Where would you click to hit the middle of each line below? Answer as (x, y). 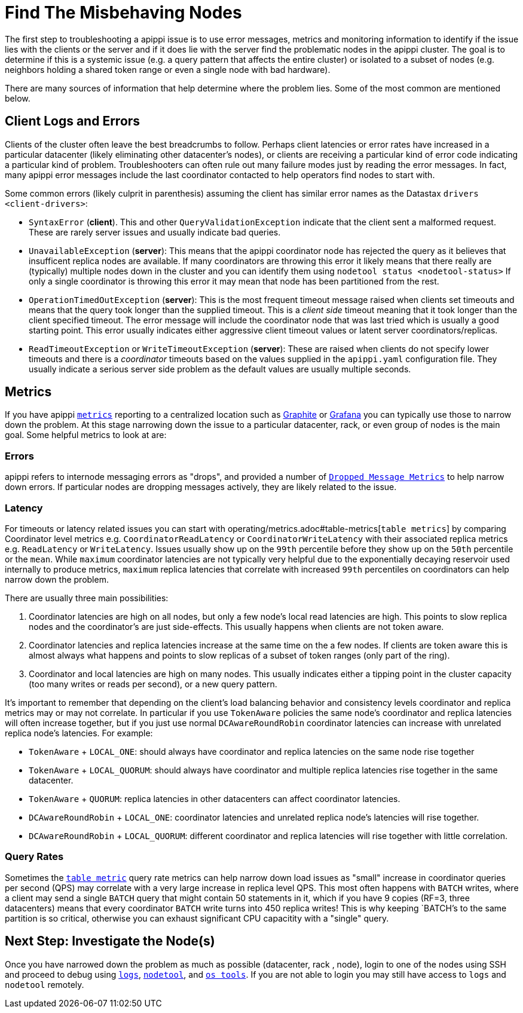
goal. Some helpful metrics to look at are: (86, 435)
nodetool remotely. (45, 984)
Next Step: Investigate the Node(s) (110, 941)
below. (18, 98)
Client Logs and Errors (73, 121)
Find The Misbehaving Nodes (123, 13)
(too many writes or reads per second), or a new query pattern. (153, 684)
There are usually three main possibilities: (87, 598)
